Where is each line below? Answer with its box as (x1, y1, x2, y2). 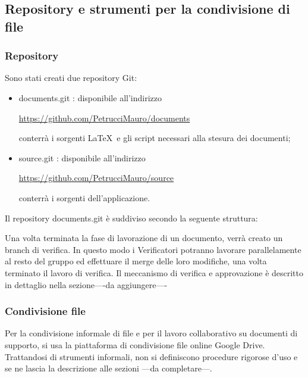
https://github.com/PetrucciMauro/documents (18, 111, 190, 124)
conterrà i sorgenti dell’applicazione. (18, 191, 150, 204)
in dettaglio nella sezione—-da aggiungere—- (5, 278, 168, 290)
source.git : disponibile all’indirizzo (18, 151, 146, 164)
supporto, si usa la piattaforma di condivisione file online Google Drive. (5, 338, 265, 351)
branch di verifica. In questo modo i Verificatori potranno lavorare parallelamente (5, 243, 301, 255)
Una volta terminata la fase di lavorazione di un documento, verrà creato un (5, 232, 283, 244)
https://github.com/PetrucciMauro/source (18, 171, 174, 184)
